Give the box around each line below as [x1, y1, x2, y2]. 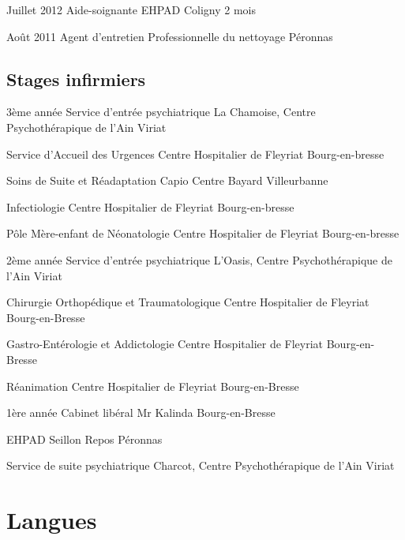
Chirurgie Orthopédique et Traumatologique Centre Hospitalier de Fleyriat [6, 294, 369, 310]
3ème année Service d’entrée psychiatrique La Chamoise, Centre [6, 103, 316, 120]
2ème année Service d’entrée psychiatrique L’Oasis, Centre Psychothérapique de [6, 251, 392, 268]
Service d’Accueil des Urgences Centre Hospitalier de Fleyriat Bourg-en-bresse [6, 145, 384, 162]
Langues [6, 504, 97, 536]
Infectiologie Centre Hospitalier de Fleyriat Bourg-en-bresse [6, 198, 294, 215]
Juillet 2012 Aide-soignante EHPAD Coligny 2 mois [6, 2, 257, 17]
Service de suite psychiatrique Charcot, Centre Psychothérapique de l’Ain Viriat [6, 457, 395, 474]
